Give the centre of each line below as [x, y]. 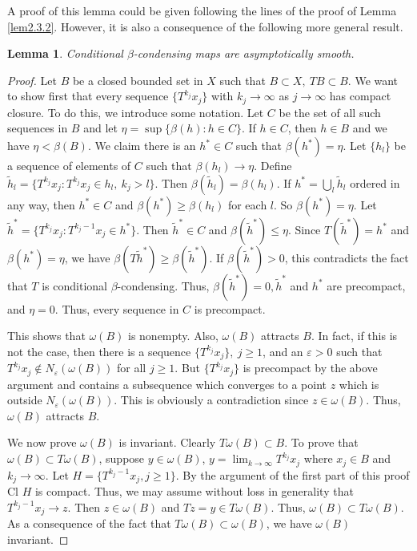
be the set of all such [330, 112]
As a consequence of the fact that [89, 523]
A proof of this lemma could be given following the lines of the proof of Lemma [202, 10]
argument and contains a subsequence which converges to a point [167, 384]
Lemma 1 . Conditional [65, 53]
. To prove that [321, 442]
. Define [273, 166]
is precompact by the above [310, 368]
